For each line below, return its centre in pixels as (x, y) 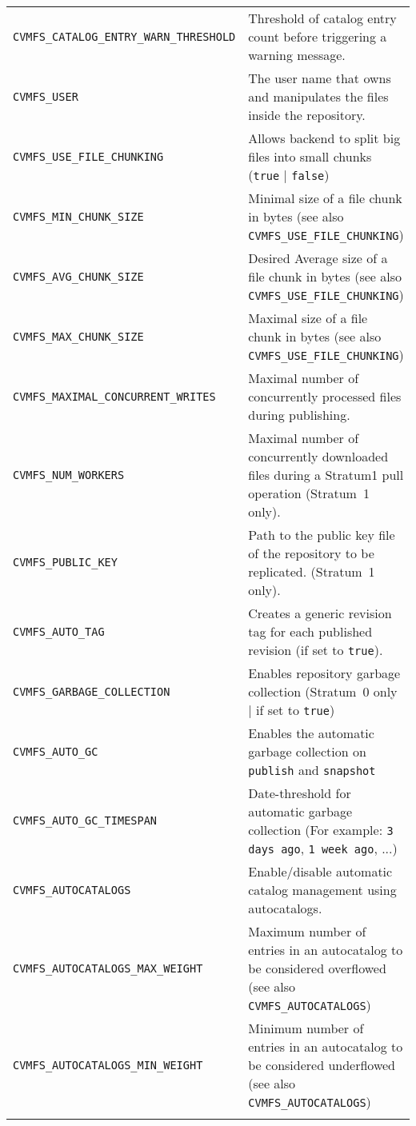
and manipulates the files (318, 96)
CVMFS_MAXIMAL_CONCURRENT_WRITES (114, 396)
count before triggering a (318, 36)
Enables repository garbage (324, 673)
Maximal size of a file (308, 318)
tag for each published (310, 631)
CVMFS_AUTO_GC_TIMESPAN (85, 821)
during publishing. (299, 415)
